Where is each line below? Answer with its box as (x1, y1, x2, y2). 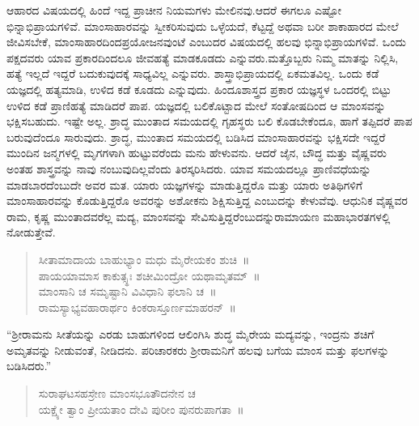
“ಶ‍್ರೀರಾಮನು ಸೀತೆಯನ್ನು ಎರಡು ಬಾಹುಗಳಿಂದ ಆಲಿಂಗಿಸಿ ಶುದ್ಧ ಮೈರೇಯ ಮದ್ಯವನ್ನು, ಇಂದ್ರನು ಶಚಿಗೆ (6, 326, 375, 343)
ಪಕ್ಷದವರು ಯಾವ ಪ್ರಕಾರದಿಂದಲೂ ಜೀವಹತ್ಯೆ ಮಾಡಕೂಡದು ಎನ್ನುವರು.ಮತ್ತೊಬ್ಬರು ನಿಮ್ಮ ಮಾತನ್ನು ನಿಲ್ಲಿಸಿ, (6, 49, 399, 66)
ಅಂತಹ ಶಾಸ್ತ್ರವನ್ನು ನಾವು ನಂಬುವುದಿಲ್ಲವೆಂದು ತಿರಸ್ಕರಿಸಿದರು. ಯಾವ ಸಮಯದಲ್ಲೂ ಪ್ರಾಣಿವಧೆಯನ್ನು (6, 160, 371, 177)
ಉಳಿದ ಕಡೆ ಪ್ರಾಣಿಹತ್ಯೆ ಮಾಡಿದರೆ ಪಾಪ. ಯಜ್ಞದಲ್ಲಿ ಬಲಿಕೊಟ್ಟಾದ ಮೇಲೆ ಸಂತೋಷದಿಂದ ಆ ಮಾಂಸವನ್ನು (6, 96, 386, 113)
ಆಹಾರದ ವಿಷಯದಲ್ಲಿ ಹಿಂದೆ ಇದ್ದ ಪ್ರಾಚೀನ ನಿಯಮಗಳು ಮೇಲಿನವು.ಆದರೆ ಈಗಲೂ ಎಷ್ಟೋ (6, 2, 342, 18)
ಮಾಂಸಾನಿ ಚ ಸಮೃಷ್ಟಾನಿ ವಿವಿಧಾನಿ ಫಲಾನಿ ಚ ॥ (38, 283, 217, 300)
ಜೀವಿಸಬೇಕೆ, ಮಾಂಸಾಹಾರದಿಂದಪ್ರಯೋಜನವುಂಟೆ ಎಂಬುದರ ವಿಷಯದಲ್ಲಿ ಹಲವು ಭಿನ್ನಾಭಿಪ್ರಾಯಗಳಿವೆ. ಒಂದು (6, 33, 406, 50)
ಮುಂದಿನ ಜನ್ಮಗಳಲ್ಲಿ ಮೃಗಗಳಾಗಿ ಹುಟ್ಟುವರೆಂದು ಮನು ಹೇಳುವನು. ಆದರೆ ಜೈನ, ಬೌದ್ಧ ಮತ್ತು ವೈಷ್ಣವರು (6, 144, 387, 161)
